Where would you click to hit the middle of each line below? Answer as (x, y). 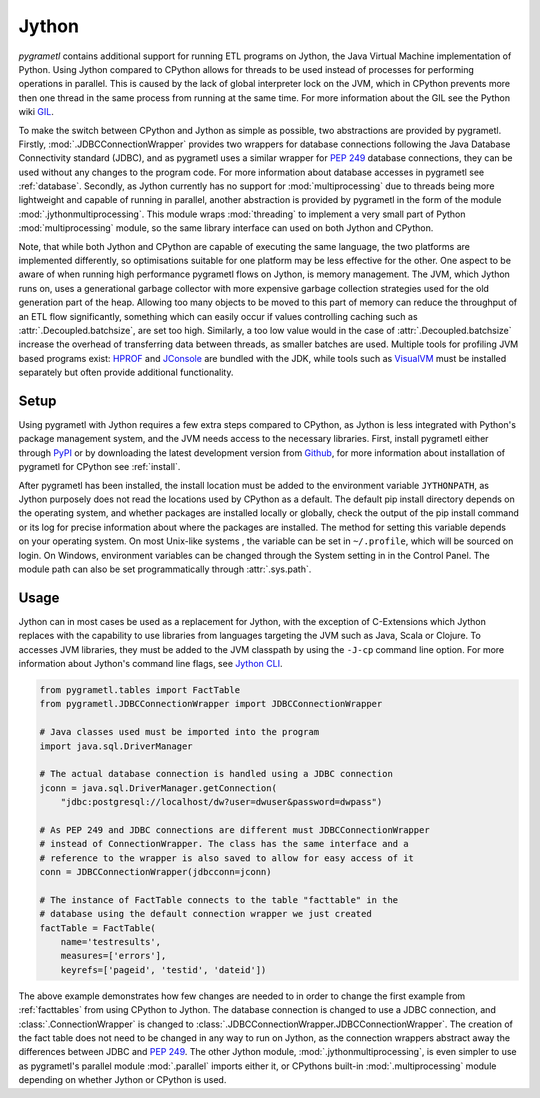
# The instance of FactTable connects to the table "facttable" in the (219, 899)
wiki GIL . (36, 112)
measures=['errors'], (113, 956)
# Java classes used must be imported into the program (179, 732)
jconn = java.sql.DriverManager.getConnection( (158, 788)
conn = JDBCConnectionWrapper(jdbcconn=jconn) (155, 872)
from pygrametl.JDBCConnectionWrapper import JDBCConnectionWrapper (211, 704)
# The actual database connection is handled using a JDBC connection (216, 774)
